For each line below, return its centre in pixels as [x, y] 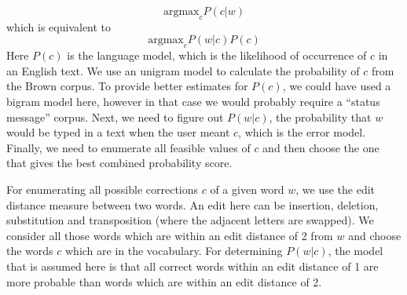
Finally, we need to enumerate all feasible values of [128, 147]
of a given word [247, 189]
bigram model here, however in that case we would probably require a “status [193, 101]
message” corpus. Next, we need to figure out [115, 117]
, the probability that [320, 117]
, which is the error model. [302, 132]
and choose [375, 235]
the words [30, 251]
